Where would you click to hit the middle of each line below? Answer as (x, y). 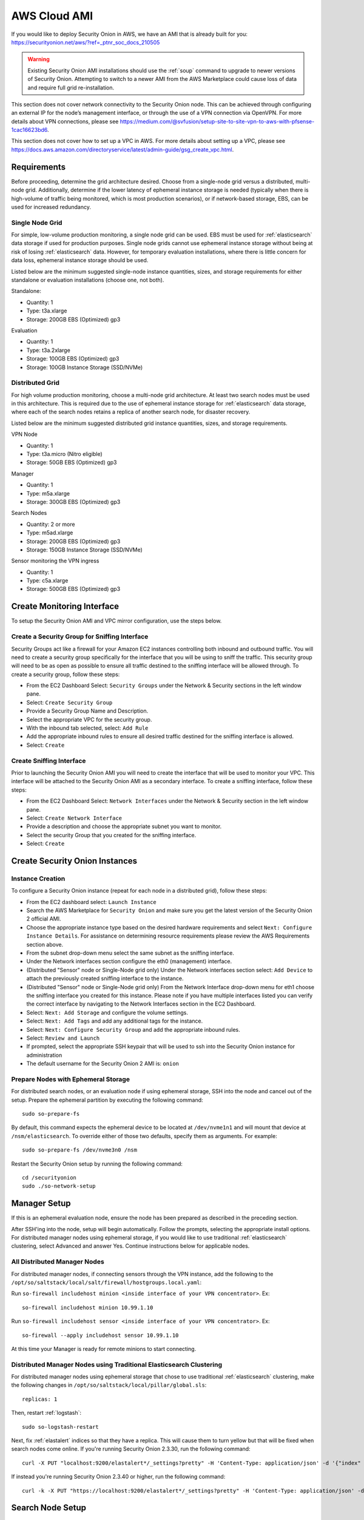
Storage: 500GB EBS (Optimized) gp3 (73, 589)
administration (44, 1055)
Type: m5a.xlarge (48, 493)
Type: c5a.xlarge (47, 581)
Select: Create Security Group (69, 702)
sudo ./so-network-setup (59, 1186)
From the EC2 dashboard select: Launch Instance (92, 902)
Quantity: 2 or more (51, 524)
